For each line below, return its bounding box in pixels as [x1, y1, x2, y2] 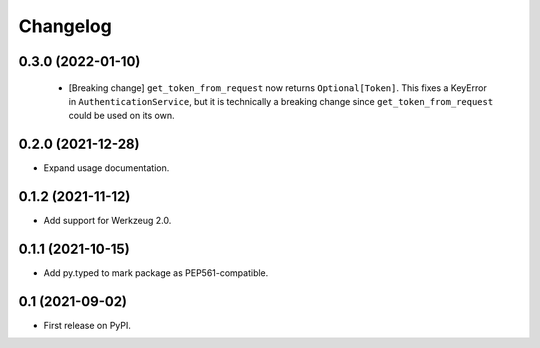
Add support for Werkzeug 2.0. [43, 215, 172, 227]
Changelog [18, 15, 112, 37]
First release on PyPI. [43, 319, 132, 331]
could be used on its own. [68, 110, 175, 122]
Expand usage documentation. [43, 162, 170, 174]
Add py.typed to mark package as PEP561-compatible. [43, 267, 269, 279]
